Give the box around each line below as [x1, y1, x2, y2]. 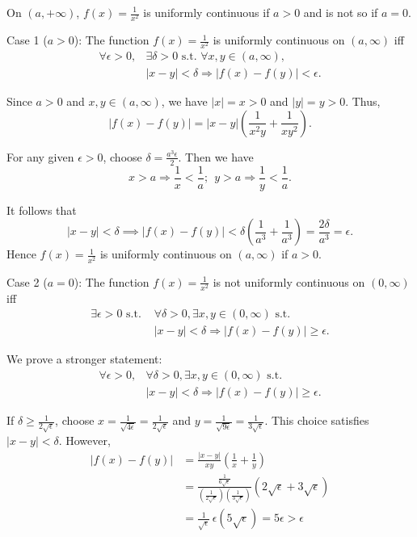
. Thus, [345, 93, 381, 110]
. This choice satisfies [264, 412, 369, 429]
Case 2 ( [6, 273, 48, 290]
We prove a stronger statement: [6, 350, 162, 367]
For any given [6, 148, 74, 165]
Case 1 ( [6, 31, 48, 48]
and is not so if [303, 4, 378, 20]
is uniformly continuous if [143, 4, 270, 20]
